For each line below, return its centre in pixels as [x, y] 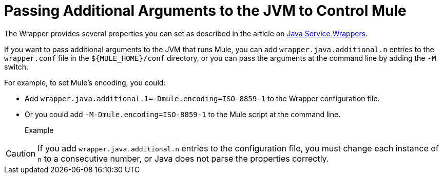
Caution [21, 153]
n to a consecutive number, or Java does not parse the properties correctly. [183, 158]
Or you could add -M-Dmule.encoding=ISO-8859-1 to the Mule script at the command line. [183, 114]
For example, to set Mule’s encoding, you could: [85, 82]
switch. [16, 66]
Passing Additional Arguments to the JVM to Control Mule [205, 11]
